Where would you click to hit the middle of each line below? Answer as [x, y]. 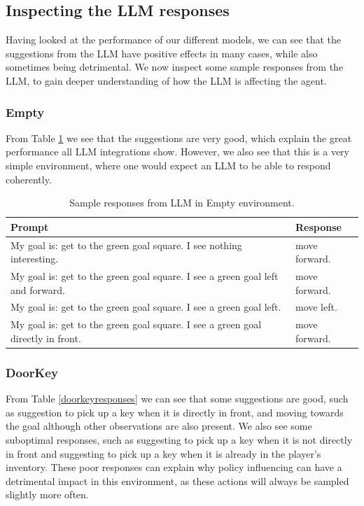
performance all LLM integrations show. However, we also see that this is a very [177, 152]
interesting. [35, 259]
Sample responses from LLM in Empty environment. [182, 203]
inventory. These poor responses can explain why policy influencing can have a [174, 467]
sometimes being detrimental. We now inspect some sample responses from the [175, 67]
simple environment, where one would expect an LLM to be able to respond [168, 165]
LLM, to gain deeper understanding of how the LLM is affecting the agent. [166, 80]
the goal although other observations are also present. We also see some [159, 426]
